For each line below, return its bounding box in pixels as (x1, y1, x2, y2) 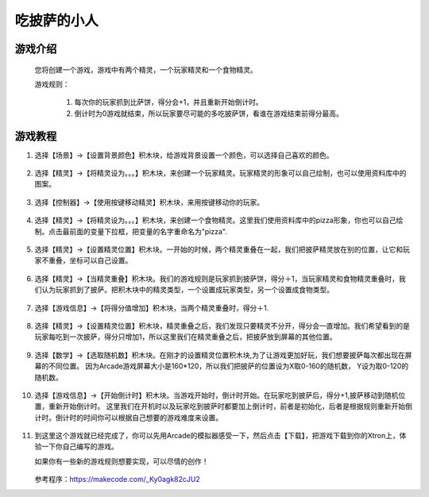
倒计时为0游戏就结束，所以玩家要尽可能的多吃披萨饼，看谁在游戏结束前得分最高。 (74, 108, 343, 118)
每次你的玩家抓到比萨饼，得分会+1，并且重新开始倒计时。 (74, 98, 263, 107)
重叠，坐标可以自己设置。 (48, 256, 133, 265)
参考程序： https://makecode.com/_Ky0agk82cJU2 (34, 475, 200, 484)
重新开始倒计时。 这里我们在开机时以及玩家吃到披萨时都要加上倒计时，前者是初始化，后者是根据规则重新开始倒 (48, 402, 412, 411)
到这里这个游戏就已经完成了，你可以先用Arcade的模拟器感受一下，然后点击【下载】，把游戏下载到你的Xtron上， (34, 431, 400, 441)
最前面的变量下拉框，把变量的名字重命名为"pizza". (62, 226, 228, 236)
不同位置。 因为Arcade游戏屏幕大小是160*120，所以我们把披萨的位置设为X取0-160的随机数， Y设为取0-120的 (48, 361, 409, 371)
